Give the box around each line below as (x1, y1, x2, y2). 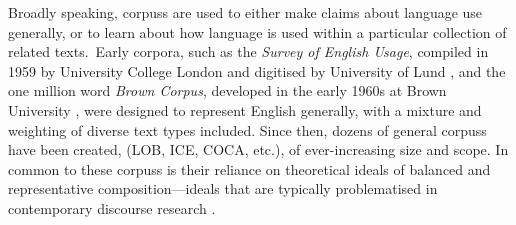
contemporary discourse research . (8, 197, 216, 218)
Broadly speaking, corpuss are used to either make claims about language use (8, 2, 483, 22)
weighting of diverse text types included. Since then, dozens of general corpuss (8, 119, 487, 140)
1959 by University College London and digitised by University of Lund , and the (8, 60, 506, 81)
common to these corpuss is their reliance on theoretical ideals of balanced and (8, 158, 491, 179)
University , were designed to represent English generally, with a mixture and (8, 99, 482, 120)
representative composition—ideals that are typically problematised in (8, 178, 438, 199)
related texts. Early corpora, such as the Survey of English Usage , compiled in (8, 41, 489, 62)
